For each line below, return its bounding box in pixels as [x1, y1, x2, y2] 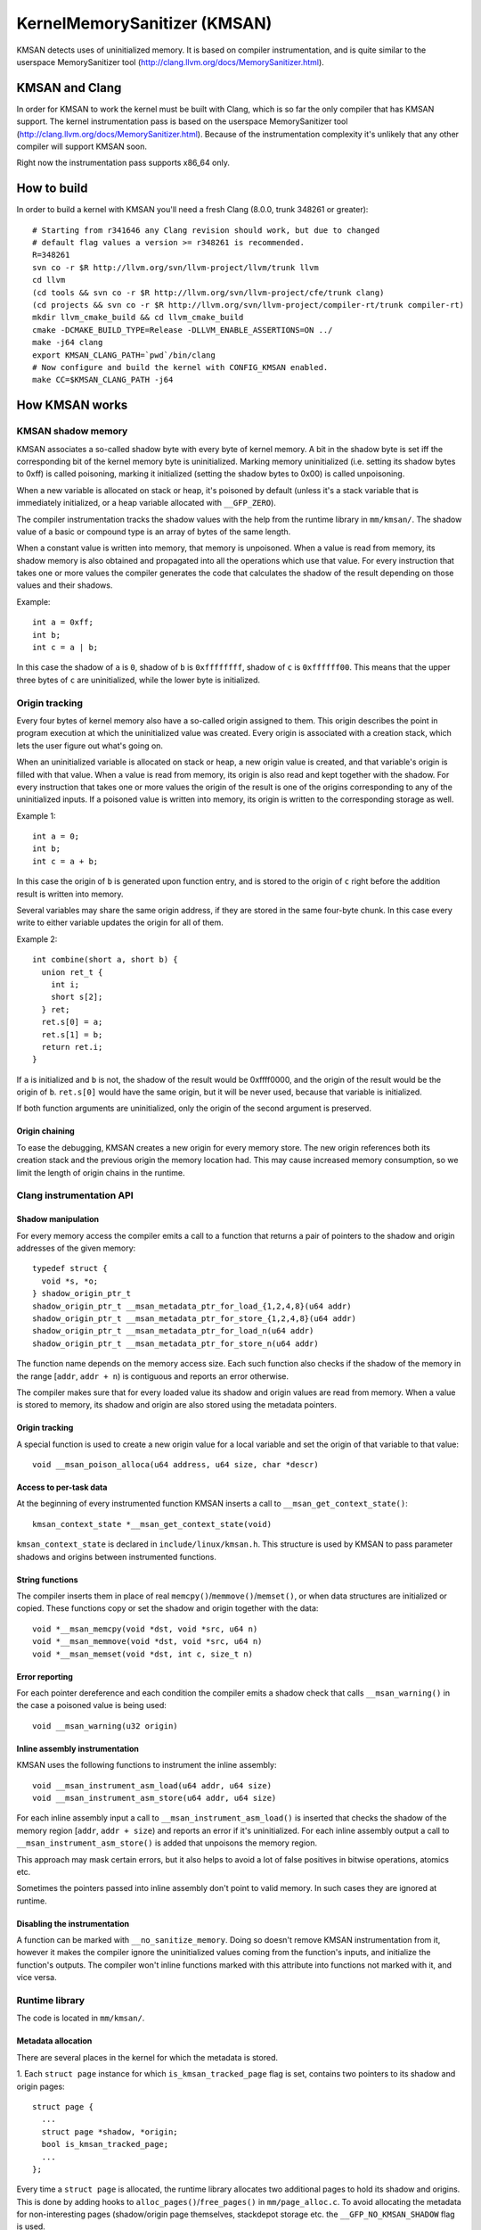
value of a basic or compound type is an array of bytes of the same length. [16, 526, 291, 537]
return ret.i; [41, 1042, 103, 1052]
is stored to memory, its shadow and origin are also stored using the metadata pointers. [16, 1400, 338, 1410]
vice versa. [16, 1972, 57, 1983]
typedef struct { [32, 1263, 108, 1274]
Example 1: [16, 810, 56, 821]
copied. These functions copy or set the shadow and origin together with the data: [16, 1603, 319, 1614]
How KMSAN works [16, 398, 128, 413]
